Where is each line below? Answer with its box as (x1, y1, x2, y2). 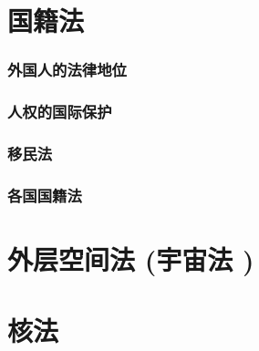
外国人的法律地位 (7, 58, 127, 81)
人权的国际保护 (7, 100, 112, 123)
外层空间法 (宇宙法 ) (7, 240, 254, 277)
